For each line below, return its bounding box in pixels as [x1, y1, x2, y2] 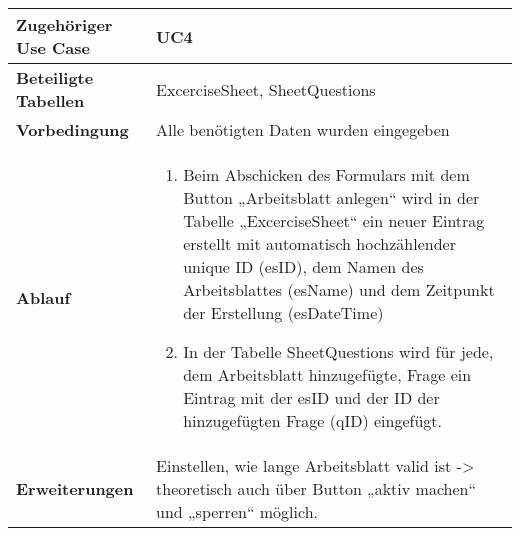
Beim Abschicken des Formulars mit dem [183, 163, 470, 186]
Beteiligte [16, 66, 94, 89]
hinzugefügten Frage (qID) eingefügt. [183, 409, 442, 432]
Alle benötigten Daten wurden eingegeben [156, 118, 450, 141]
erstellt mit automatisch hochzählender [183, 232, 456, 255]
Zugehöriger [16, 13, 113, 36]
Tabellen [16, 89, 85, 112]
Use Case [16, 36, 90, 59]
